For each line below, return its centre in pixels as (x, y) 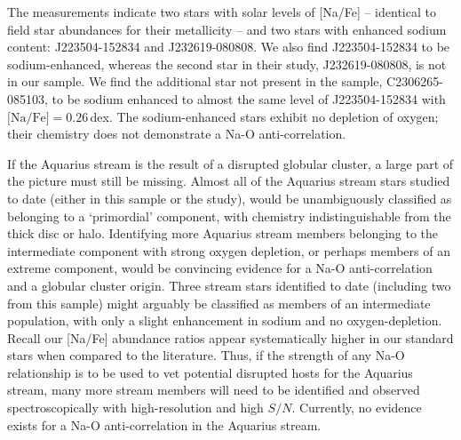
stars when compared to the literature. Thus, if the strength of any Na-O (206, 355)
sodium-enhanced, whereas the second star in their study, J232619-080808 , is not (227, 64)
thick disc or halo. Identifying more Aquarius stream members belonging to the (223, 233)
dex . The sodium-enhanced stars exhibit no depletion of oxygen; (264, 116)
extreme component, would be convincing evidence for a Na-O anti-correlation (220, 268)
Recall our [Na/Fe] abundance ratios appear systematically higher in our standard (230, 337)
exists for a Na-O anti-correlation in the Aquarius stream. (164, 424)
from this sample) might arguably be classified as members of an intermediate (219, 303)
